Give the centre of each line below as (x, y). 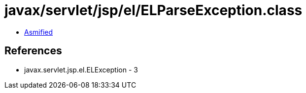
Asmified (39, 32)
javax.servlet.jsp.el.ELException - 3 (81, 70)
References (33, 51)
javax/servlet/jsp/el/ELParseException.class (153, 10)
